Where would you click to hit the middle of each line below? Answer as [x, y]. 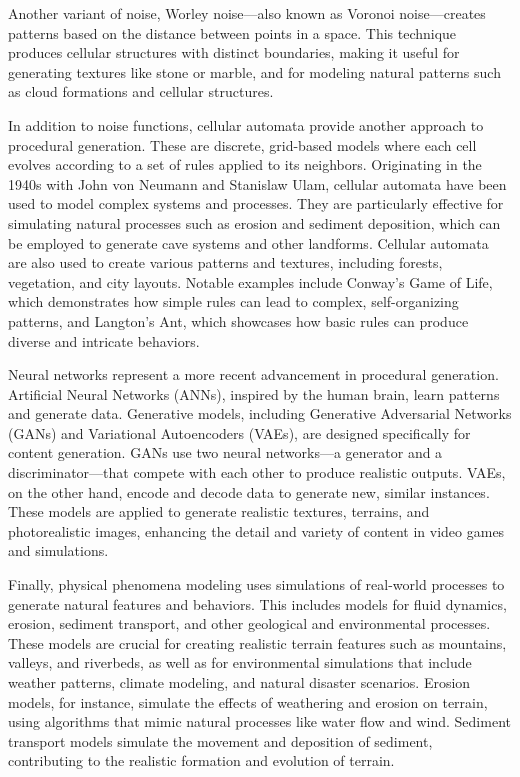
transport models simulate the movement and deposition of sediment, [220, 740]
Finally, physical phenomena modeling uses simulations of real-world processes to [256, 584]
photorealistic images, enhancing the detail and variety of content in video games [256, 530]
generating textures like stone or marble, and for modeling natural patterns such [254, 71]
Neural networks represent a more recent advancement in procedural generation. [253, 374]
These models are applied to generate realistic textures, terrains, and [219, 511]
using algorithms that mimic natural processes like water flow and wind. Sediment [259, 721]
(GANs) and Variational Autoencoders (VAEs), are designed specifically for [239, 432]
